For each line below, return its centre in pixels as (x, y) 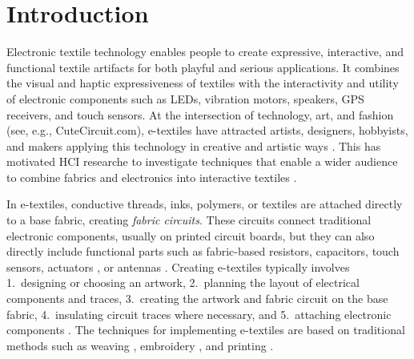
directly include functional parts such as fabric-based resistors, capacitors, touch (203, 251)
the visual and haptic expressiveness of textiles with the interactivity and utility (203, 83)
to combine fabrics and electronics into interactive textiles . (152, 177)
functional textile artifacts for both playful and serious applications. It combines (203, 67)
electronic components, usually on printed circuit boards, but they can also (191, 235)
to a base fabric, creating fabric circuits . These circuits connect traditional (189, 220)
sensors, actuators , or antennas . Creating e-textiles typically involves (178, 266)
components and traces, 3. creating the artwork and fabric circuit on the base (197, 298)
